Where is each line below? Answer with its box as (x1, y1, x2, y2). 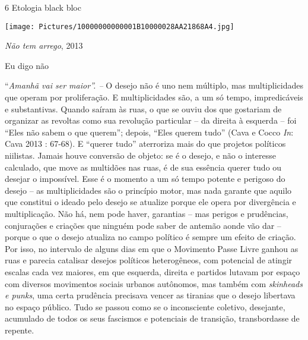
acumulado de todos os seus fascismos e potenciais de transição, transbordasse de (5, 312, 300, 325)
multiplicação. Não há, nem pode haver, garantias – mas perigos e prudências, (5, 207, 288, 219)
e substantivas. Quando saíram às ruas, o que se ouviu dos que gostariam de (5, 102, 282, 115)
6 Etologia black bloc (5, 1, 81, 13)
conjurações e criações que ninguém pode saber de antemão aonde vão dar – (5, 219, 281, 231)
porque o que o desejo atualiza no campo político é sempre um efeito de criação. (5, 231, 296, 243)
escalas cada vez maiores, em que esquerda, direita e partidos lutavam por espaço (5, 265, 300, 278)
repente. (5, 323, 34, 336)
